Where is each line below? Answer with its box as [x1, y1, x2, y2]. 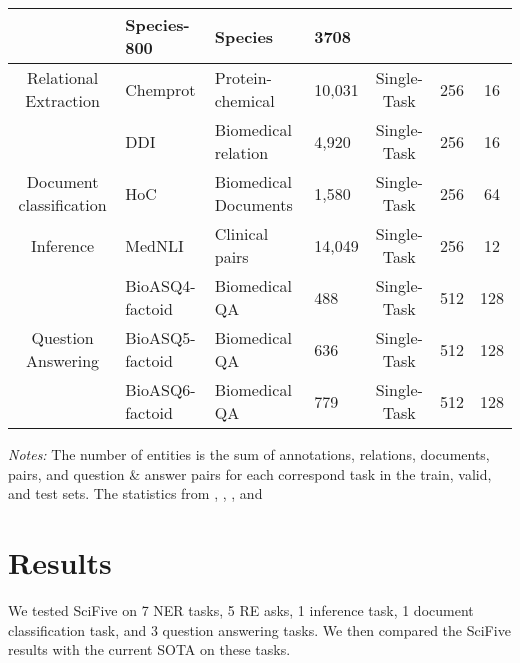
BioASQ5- [125, 326, 196, 349]
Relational [26, 66, 99, 89]
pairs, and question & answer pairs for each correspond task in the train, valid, [8, 463, 492, 484]
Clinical [214, 222, 269, 245]
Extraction [25, 89, 100, 112]
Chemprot [125, 77, 196, 101]
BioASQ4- [125, 274, 196, 297]
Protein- [214, 66, 272, 89]
